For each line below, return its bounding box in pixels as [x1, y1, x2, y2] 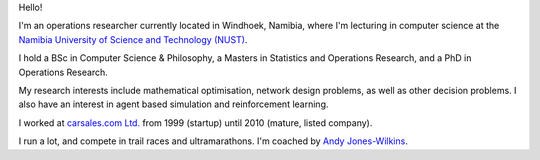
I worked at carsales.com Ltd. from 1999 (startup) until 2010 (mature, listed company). [18, 116, 373, 129]
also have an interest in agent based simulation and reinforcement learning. [18, 98, 329, 110]
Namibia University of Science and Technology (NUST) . [18, 33, 248, 45]
